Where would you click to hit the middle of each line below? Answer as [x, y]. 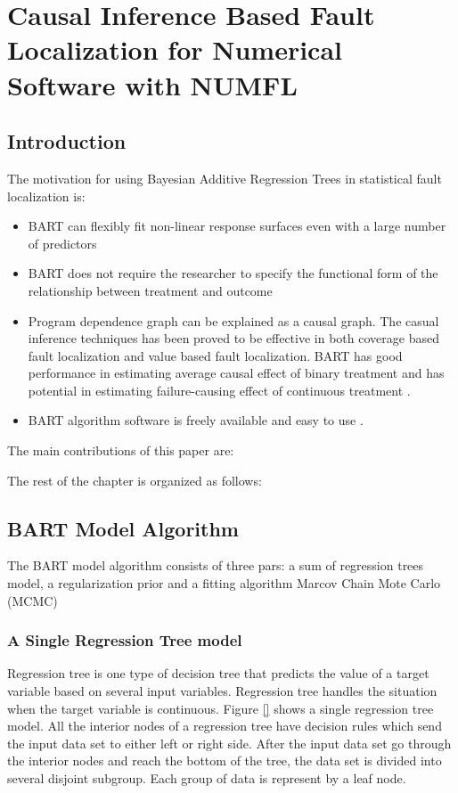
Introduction [67, 141]
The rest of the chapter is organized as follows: [135, 480]
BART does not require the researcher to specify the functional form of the [233, 273]
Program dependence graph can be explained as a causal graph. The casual [233, 320]
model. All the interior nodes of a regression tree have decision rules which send [225, 726]
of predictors [62, 243]
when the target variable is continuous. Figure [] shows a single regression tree [221, 708]
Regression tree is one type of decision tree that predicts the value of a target [218, 673]
